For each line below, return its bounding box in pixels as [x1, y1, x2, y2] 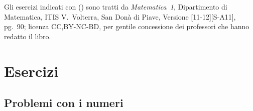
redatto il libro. [4, 31, 51, 41]
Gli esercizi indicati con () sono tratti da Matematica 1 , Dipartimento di [4, 2, 227, 12]
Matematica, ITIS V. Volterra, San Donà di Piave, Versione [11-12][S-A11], [4, 11, 236, 22]
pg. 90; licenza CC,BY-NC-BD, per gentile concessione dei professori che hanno [4, 21, 249, 32]
